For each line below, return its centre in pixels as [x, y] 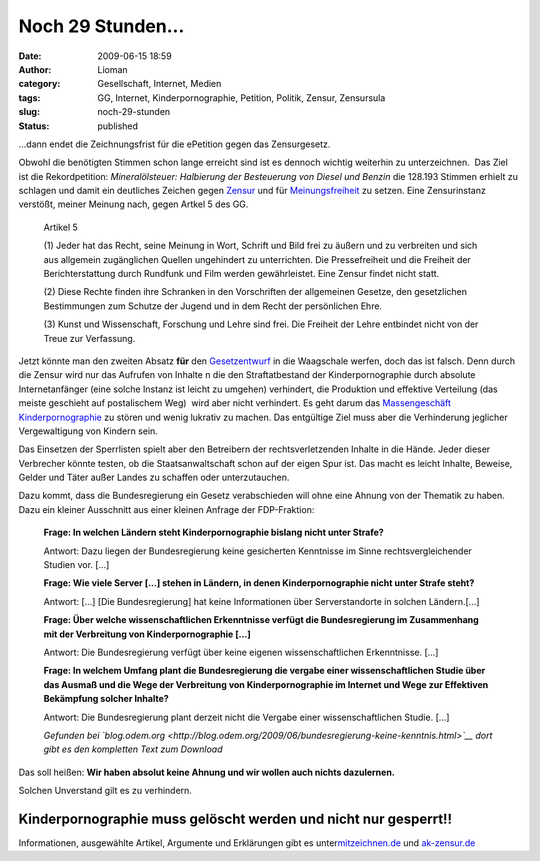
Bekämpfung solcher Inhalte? [106, 699]
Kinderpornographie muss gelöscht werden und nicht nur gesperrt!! [235, 818]
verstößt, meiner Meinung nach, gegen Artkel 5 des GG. [133, 204]
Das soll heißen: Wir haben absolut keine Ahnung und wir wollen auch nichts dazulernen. [206, 772]
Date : [30, 56]
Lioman [113, 69]
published [118, 126]
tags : [29, 97]
